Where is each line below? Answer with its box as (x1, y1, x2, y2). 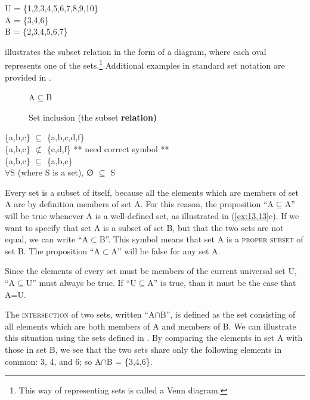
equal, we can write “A (5, 233, 89, 245)
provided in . (5, 70, 51, 83)
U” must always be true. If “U (26, 276, 137, 288)
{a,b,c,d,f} (46, 131, 85, 143)
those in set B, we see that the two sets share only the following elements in (5, 343, 282, 355)
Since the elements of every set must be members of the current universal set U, (5, 264, 297, 277)
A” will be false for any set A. (111, 244, 221, 257)
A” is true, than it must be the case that (147, 276, 296, 288)
